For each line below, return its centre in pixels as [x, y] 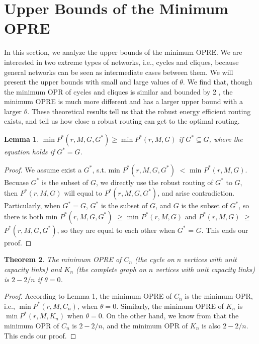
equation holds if [29, 152]
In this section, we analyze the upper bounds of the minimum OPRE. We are [123, 52]
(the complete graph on [111, 269]
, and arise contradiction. [196, 193]
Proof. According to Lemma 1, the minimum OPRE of [88, 296]
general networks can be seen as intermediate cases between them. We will [119, 72]
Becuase [16, 182]
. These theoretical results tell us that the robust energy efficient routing [139, 111]
